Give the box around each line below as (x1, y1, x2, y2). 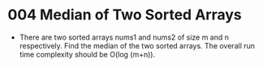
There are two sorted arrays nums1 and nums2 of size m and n (19, 32, 229, 42)
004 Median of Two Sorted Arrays (7, 6, 243, 24)
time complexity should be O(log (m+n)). (19, 49, 156, 59)
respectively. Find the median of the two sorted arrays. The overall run (19, 40, 256, 50)
